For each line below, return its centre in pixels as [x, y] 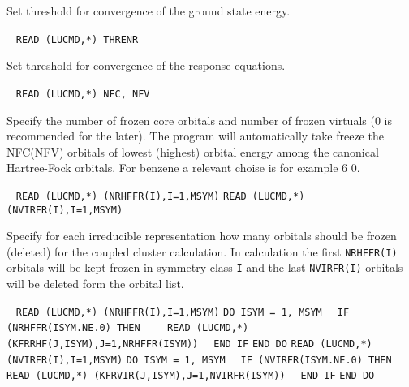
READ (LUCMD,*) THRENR [77, 39]
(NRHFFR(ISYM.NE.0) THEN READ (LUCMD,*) [128, 328]
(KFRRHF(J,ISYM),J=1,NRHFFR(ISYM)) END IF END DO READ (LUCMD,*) [189, 344]
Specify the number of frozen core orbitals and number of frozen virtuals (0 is [199, 120]
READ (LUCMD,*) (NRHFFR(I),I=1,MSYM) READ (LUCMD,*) [160, 196]
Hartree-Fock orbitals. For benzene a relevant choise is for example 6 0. [183, 168]
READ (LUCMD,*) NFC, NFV [83, 94]
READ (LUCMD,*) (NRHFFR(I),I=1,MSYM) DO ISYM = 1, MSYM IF [183, 312]
